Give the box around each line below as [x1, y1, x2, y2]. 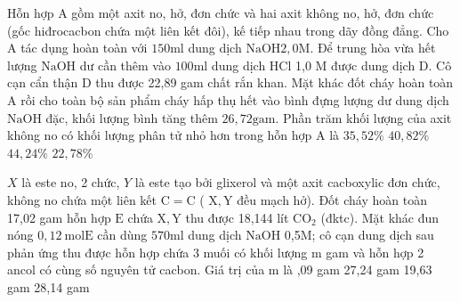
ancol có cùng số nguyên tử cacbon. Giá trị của [7, 260, 265, 279]
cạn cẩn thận [7, 73, 78, 92]
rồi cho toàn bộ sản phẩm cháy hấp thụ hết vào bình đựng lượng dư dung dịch [20, 90, 449, 109]
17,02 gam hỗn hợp [7, 208, 111, 226]
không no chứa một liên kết [7, 190, 157, 208]
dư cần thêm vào [79, 55, 171, 74]
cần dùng [97, 225, 148, 244]
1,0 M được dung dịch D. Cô [295, 55, 452, 74]
